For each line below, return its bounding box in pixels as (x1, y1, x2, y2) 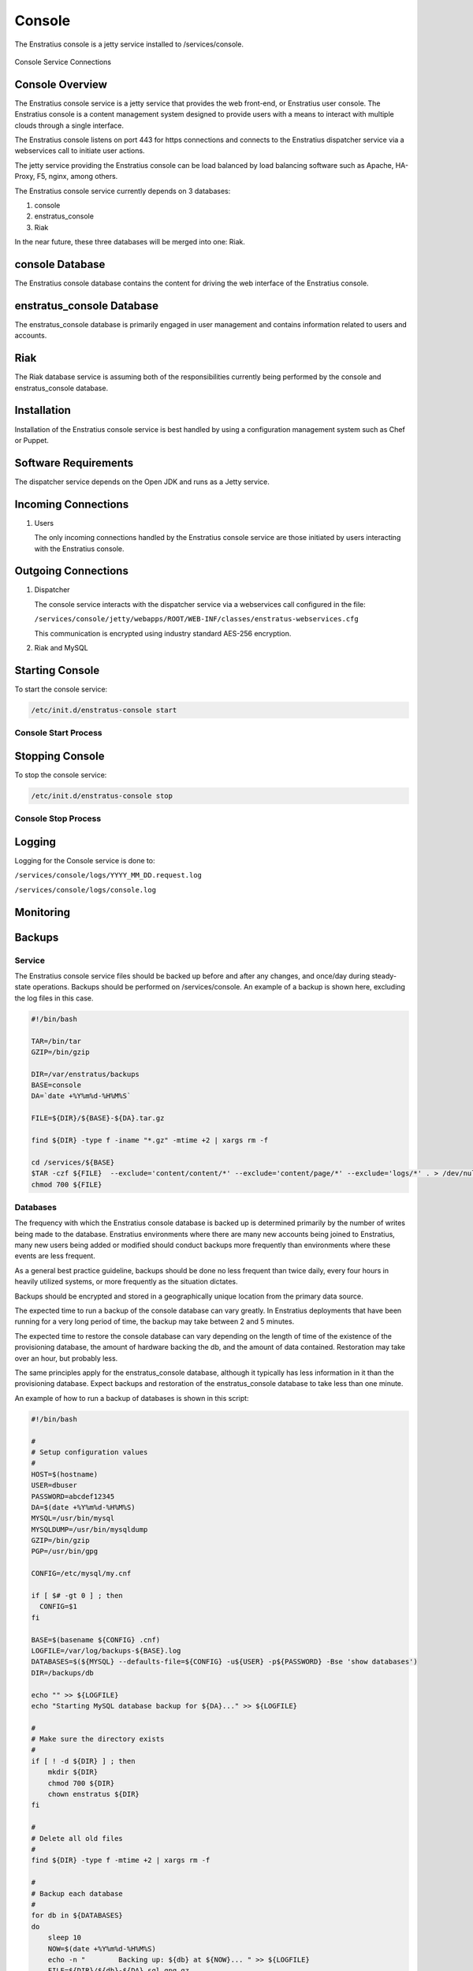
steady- (371, 971, 397, 981)
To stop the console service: (14, 769, 107, 780)
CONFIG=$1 (39, 1602, 78, 1611)
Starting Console (14, 663, 100, 677)
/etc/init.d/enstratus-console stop (31, 791, 173, 800)
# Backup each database (31, 1889, 124, 1898)
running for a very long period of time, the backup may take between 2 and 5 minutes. (14, 1317, 295, 1326)
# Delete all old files (31, 1834, 124, 1842)
